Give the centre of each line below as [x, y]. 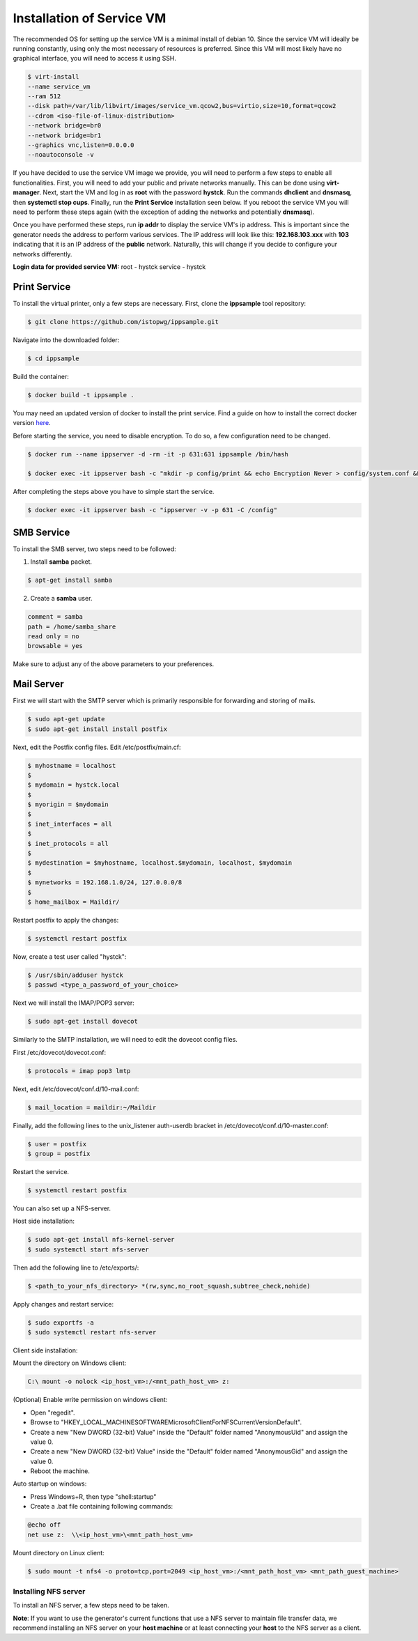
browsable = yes [55, 646]
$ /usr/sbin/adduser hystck [75, 975]
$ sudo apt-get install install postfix [97, 729]
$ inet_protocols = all [68, 843]
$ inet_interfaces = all [70, 824]
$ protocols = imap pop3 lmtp [79, 1071]
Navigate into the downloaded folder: [66, 340]
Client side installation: [45, 1350]
